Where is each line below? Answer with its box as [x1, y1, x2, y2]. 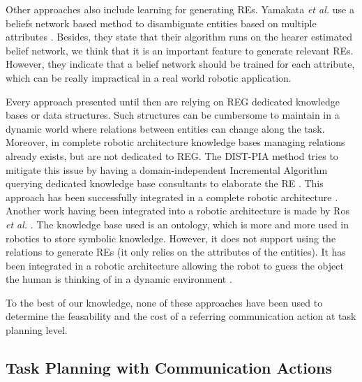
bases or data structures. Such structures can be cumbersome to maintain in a [6, 108, 340, 122]
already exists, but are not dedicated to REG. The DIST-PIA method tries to [6, 148, 338, 163]
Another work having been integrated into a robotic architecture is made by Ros [6, 203, 349, 218]
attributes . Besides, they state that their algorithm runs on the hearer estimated [6, 29, 353, 44]
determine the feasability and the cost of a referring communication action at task [6, 309, 356, 323]
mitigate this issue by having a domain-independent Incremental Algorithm [6, 162, 328, 177]
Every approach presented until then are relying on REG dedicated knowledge [6, 94, 340, 108]
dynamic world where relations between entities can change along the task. [6, 121, 325, 135]
